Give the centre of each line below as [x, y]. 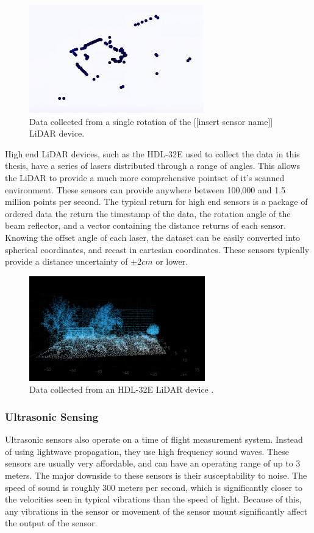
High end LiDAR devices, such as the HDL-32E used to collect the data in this [152, 153]
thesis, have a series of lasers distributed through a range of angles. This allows [152, 166]
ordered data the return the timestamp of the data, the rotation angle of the [148, 213]
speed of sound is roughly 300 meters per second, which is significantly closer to [154, 487]
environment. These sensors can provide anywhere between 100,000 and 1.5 [145, 189]
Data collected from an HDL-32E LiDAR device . [122, 389]
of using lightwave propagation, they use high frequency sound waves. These [147, 451]
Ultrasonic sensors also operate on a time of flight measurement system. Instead [154, 439]
